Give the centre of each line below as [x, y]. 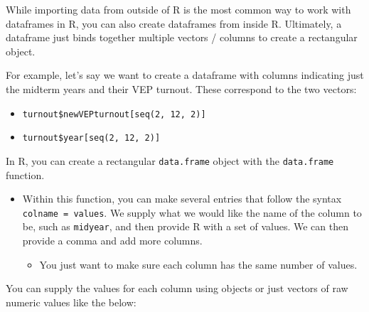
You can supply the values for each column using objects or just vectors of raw [177, 288]
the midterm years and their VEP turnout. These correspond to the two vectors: [181, 88]
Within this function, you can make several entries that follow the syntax [182, 199]
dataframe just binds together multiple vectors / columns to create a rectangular [182, 37]
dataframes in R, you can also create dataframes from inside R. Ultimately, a [174, 23]
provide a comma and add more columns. [112, 241]
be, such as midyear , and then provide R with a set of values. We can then [186, 226]
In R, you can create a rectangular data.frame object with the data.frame [170, 160]
